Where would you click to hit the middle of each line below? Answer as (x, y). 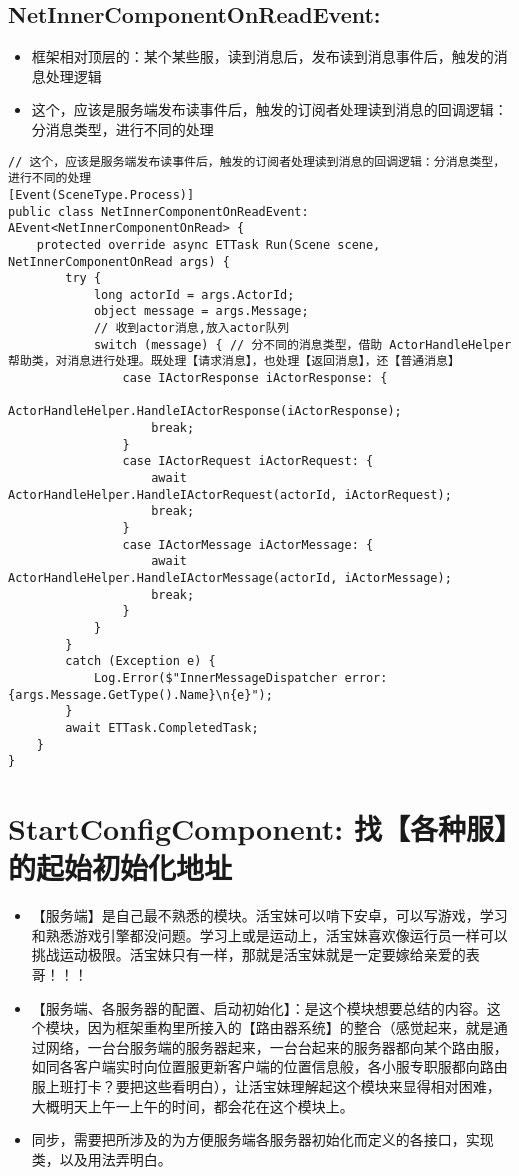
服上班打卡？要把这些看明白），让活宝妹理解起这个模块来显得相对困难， (266, 1085)
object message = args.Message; (201, 311)
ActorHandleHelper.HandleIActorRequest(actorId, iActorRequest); (230, 494)
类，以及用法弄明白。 (101, 1158)
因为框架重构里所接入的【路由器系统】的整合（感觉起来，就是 (290, 1027)
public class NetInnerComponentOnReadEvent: (158, 211)
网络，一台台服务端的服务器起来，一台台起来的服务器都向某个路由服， (276, 1046)
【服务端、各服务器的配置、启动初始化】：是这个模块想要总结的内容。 (259, 1007)
